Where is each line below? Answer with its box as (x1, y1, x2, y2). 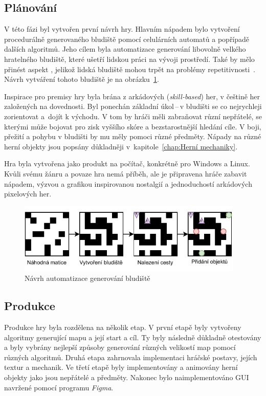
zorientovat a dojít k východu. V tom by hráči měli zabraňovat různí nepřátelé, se (4, 111, 262, 121)
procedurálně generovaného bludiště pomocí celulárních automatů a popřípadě (4, 33, 250, 44)
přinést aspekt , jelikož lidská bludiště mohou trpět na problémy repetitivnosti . (4, 63, 255, 74)
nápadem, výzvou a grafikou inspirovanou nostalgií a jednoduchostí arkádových (4, 178, 252, 189)
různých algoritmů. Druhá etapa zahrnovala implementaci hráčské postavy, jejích (4, 351, 257, 362)
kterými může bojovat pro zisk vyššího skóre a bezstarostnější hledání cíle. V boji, (4, 121, 261, 131)
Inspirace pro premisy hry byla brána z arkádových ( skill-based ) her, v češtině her (4, 91, 260, 101)
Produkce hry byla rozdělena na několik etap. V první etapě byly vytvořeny (4, 322, 241, 333)
